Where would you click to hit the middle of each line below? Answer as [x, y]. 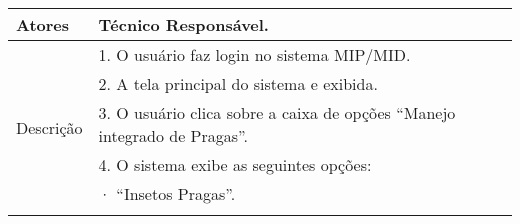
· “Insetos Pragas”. [167, 193]
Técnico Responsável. [183, 24]
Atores [43, 24]
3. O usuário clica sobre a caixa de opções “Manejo [277, 112]
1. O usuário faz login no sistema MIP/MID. [254, 54]
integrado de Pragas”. [173, 135]
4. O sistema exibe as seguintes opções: [235, 164]
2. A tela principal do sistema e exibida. [238, 83]
